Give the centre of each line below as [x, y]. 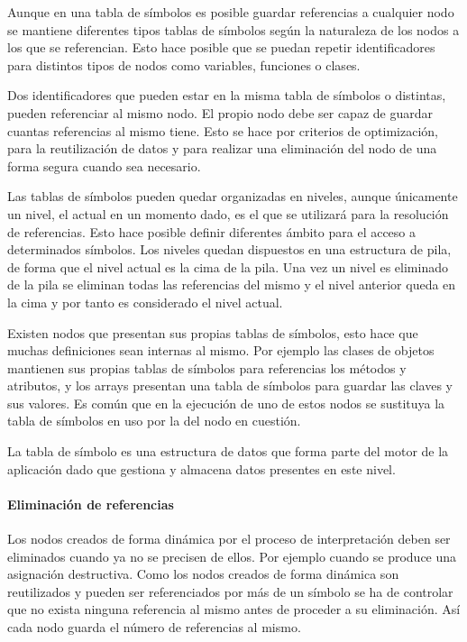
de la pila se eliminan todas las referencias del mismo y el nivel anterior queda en [232, 284]
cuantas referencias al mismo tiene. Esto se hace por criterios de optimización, [223, 130]
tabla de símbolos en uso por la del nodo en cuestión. [154, 421]
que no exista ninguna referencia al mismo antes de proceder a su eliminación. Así [234, 609]
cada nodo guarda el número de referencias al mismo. [154, 627]
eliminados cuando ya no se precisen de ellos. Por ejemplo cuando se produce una [232, 556]
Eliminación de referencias [91, 504]
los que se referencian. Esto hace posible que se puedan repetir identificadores [221, 47]
